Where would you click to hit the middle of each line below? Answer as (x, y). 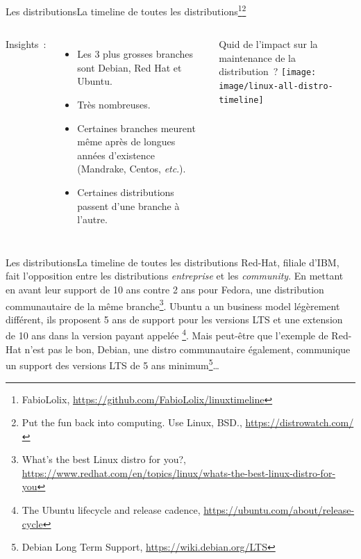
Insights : (26, 44)
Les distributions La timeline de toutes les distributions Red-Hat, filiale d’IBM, (173, 262)
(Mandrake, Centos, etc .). (132, 169)
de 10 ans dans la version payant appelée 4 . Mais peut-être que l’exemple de (167, 334)
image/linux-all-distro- (276, 87)
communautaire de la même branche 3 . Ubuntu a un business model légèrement (173, 305)
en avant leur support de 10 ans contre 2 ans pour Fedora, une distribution (165, 289)
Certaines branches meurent (136, 128)
